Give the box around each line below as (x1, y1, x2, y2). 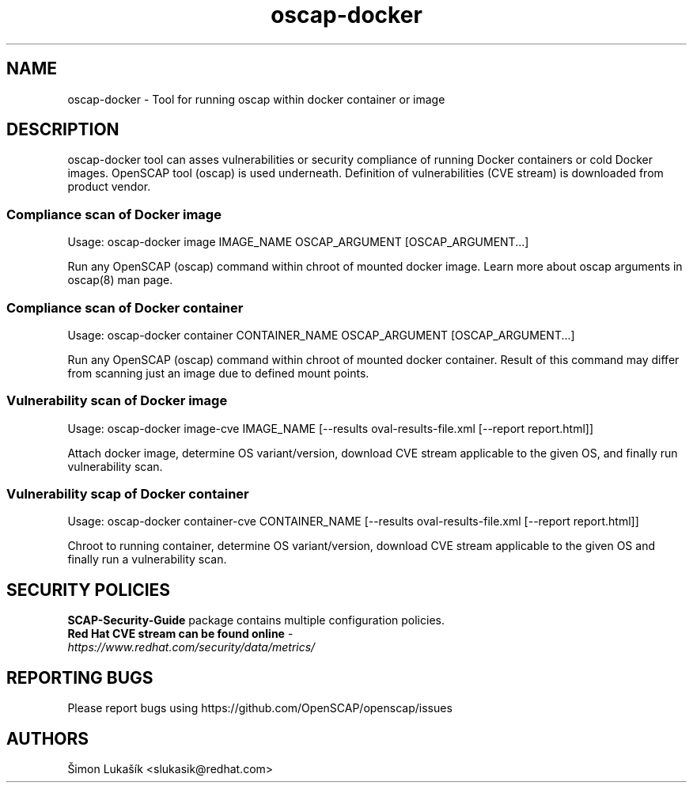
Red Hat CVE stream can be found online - (67, 627, 293, 641)
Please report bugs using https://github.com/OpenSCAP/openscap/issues (67, 701, 453, 715)
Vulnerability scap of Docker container (6, 486, 249, 503)
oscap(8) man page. (67, 273, 173, 287)
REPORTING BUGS (6, 667, 153, 688)
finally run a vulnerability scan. (67, 552, 227, 567)
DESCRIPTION (6, 119, 119, 140)
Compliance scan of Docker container (6, 299, 244, 316)
